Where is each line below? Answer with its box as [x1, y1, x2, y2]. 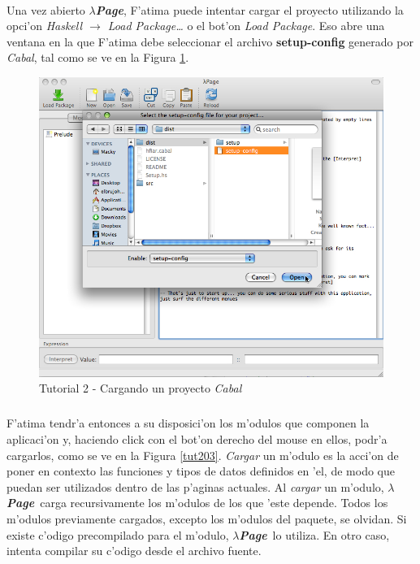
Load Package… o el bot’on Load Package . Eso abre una [107, 17, 385, 34]
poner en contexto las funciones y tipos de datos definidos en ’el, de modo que [6, 462, 395, 479]
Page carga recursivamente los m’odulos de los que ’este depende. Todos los [6, 494, 388, 511]
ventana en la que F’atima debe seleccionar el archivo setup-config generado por [6, 33, 414, 50]
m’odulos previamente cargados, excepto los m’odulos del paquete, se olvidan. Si [6, 510, 407, 527]
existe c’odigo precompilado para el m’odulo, [6, 526, 229, 543]
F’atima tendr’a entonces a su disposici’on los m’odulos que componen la [6, 414, 370, 432]
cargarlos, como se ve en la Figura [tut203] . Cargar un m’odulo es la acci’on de [6, 446, 399, 463]
